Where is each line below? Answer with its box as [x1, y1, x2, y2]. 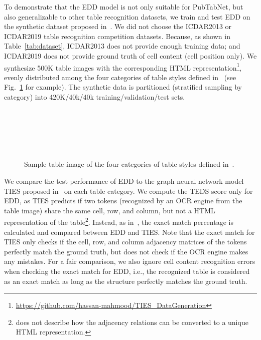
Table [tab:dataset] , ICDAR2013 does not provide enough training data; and [4, 41, 240, 51]
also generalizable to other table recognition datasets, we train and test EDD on [4, 11, 250, 22]
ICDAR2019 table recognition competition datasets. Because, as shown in [4, 31, 230, 41]
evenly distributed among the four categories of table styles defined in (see [4, 72, 236, 82]
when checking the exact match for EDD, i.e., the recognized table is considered [4, 265, 250, 276]
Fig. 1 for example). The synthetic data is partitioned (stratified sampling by [4, 82, 242, 92]
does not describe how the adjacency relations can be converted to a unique [16, 316, 248, 327]
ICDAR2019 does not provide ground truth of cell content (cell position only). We [4, 50, 257, 61]
